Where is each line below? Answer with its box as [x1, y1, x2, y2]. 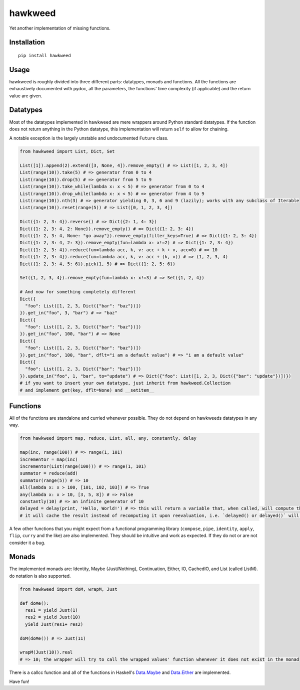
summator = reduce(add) [19, 470, 78, 476]
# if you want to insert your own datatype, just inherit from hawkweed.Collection [19, 380, 231, 386]
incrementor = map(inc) [19, 456, 78, 462]
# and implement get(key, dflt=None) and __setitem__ [19, 387, 154, 393]
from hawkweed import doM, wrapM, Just [19, 586, 117, 592]
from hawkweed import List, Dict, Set [19, 148, 115, 154]
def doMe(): [19, 600, 49, 606]
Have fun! [9, 678, 29, 684]
